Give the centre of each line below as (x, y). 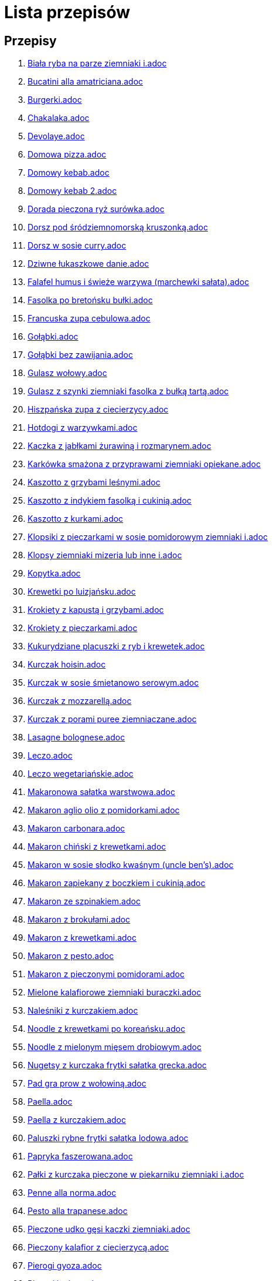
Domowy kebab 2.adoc (72, 191)
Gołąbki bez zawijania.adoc (80, 355)
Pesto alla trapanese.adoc (78, 1211)
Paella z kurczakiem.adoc (77, 1120)
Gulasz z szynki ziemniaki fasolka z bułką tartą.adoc (128, 391)
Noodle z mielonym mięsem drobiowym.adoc (115, 1047)
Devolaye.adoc (56, 136)
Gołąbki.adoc (53, 337)
